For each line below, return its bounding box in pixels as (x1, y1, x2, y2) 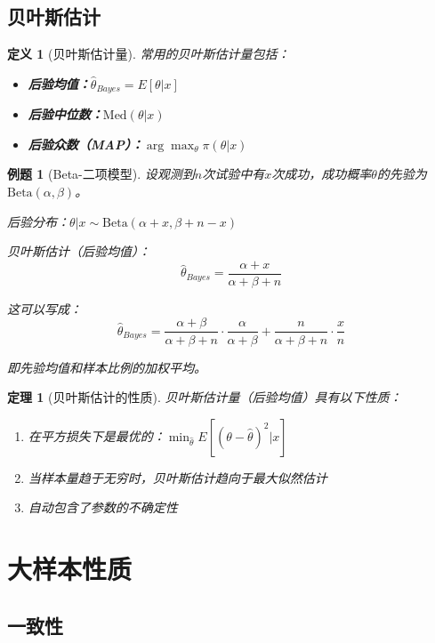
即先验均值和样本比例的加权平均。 (7, 358, 206, 376)
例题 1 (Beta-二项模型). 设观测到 (7, 165, 195, 183)
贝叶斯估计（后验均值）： (7, 242, 150, 261)
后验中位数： (28, 105, 103, 124)
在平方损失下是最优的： (28, 426, 165, 445)
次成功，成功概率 (271, 165, 372, 183)
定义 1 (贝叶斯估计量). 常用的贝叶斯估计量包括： (7, 44, 290, 63)
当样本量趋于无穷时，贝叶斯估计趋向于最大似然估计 (28, 468, 327, 486)
